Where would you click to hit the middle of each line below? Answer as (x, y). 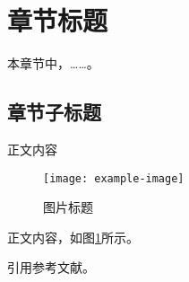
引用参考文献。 (51, 267)
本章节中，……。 (53, 63)
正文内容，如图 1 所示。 (73, 237)
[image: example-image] (114, 178)
